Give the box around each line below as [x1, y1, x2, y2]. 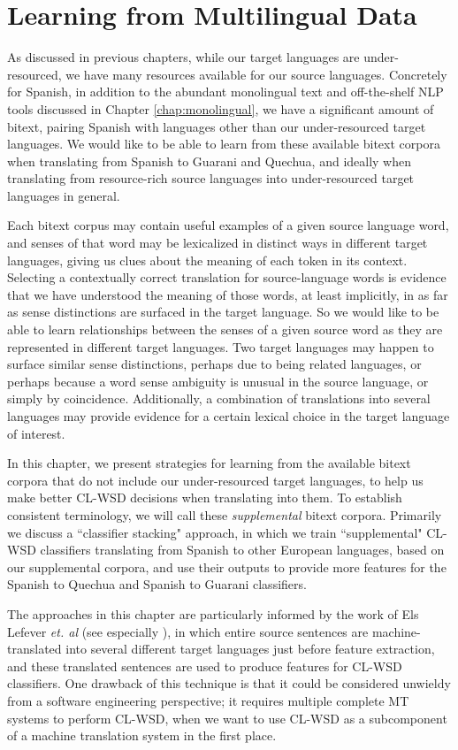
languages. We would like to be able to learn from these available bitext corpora [7, 134, 440, 153]
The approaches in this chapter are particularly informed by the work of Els [7, 604, 419, 623]
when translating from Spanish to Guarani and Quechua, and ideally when [7, 151, 412, 170]
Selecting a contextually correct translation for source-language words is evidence [7, 268, 447, 287]
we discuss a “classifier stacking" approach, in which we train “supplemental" [7, 523, 423, 541]
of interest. [7, 424, 65, 442]
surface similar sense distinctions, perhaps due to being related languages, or [7, 355, 422, 373]
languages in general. [7, 186, 120, 204]
